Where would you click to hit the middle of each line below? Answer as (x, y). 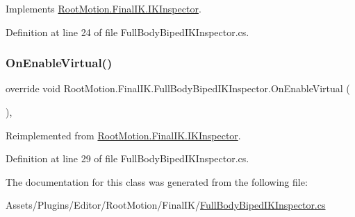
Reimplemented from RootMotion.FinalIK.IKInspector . (123, 135)
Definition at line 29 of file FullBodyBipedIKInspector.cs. (127, 158)
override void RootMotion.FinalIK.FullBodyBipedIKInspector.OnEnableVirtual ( (178, 88)
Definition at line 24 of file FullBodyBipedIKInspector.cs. (127, 32)
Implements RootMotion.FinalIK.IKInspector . (104, 8)
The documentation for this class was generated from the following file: (157, 181)
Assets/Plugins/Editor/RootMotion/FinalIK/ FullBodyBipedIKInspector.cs (166, 205)
